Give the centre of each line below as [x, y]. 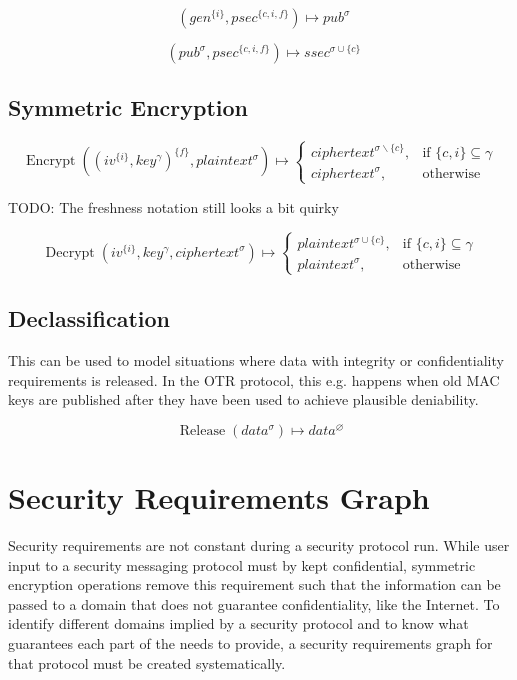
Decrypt [70, 252]
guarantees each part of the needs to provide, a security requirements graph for [250, 643]
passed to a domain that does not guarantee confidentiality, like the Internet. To [254, 603]
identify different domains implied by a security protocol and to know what [238, 623]
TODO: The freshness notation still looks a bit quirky [173, 206]
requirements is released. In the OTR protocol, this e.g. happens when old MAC [254, 379]
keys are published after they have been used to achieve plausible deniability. [243, 399]
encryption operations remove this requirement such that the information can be [254, 584]
